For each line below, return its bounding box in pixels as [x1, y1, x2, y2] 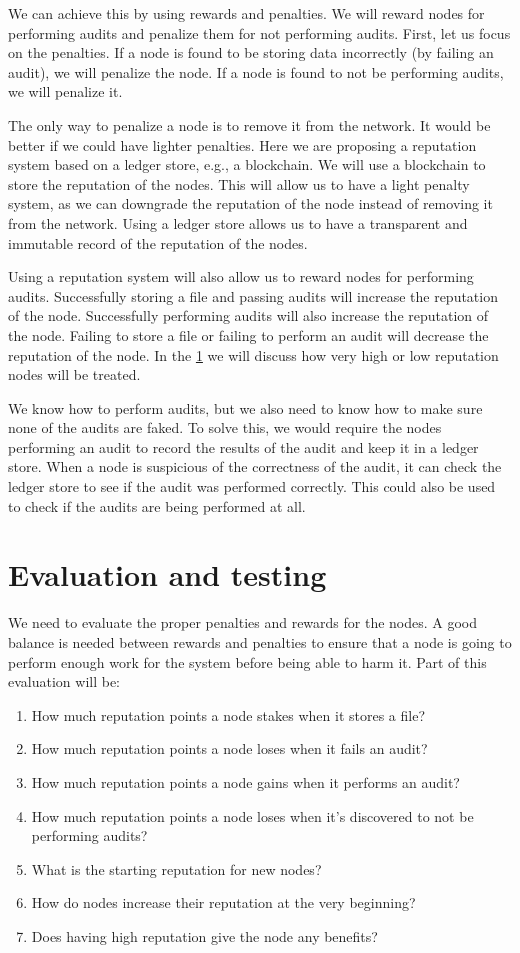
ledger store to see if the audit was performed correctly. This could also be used [8, 476, 496, 497]
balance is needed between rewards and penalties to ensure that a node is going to [8, 631, 512, 652]
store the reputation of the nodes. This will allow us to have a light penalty [8, 173, 470, 194]
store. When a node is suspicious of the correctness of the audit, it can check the [8, 456, 502, 477]
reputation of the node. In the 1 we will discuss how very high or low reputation [8, 344, 499, 365]
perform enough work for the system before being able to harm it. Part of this [8, 651, 487, 672]
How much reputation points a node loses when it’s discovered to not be [31, 805, 474, 826]
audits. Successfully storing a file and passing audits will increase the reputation [8, 285, 498, 306]
